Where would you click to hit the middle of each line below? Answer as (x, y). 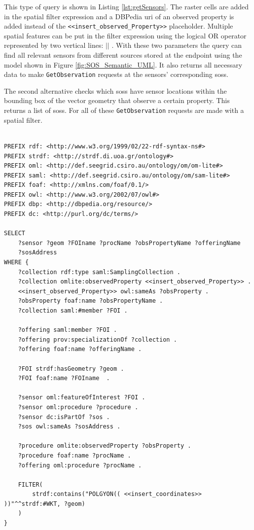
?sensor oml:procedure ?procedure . (78, 407)
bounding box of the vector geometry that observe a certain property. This (117, 100)
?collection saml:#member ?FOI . (73, 311)
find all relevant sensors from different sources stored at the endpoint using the (123, 55)
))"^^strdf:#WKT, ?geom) (45, 504)
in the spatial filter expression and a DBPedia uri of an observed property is (119, 16)
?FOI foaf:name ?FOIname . (64, 378)
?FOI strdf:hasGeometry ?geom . (71, 369)
